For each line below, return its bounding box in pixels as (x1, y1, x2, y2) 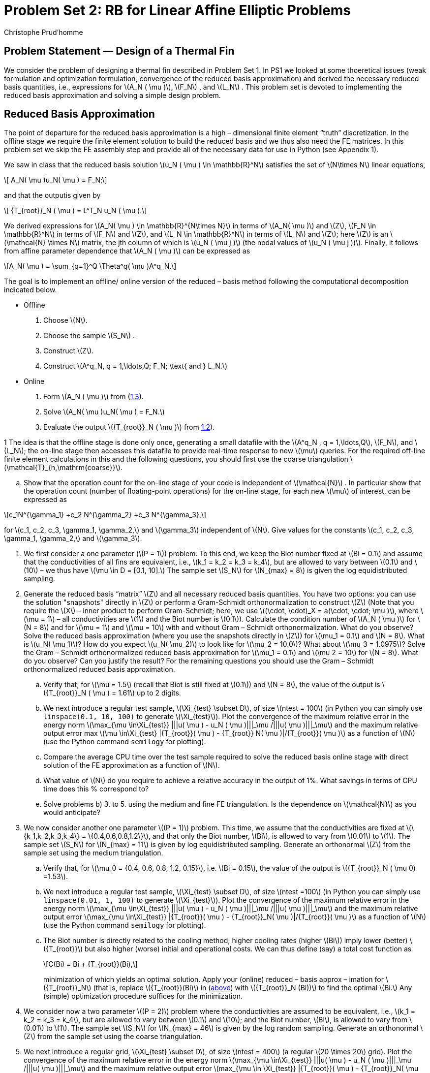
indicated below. (4, 285, 57, 294)
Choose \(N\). (43, 316, 88, 325)
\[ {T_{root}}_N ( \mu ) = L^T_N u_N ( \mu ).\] (4, 206, 147, 215)
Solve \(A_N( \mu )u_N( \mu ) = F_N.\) (43, 408, 165, 416)
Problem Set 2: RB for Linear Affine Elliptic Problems (4, 2, 351, 19)
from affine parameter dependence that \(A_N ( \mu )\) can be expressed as (4, 247, 250, 255)
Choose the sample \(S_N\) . (43, 331, 135, 340)
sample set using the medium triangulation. (24, 849, 163, 857)
